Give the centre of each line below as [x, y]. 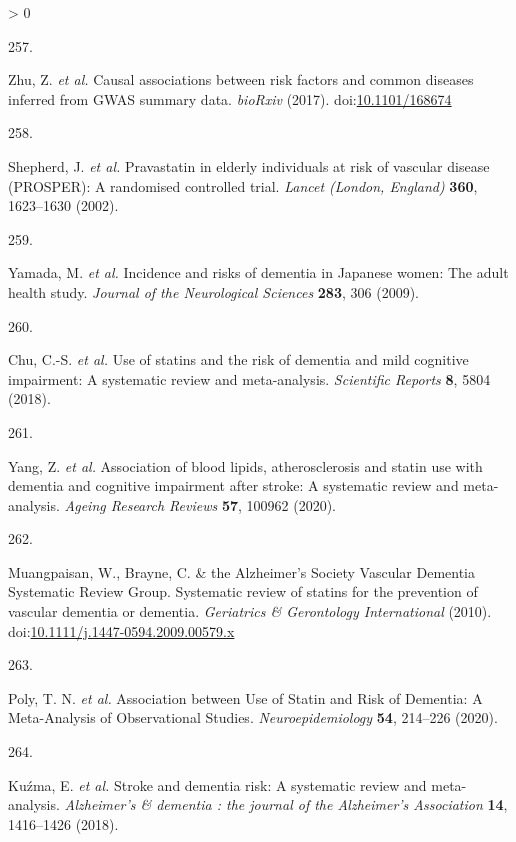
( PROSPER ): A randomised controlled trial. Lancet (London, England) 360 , [243, 185]
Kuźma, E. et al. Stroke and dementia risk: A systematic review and [217, 784]
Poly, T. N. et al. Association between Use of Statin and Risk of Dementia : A [245, 697]
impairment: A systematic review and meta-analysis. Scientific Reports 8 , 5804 [249, 378]
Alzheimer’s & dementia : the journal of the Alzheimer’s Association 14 [284, 804]
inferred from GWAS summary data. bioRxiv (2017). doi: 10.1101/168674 [230, 98]
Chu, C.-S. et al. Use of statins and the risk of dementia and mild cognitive [238, 359]
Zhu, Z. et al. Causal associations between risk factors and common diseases [241, 79]
